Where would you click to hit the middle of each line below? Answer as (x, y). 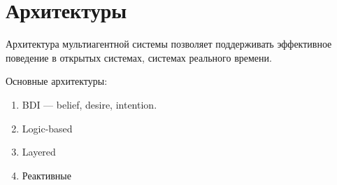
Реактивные (46, 175)
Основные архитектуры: (57, 81)
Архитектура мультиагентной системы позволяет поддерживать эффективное (169, 44)
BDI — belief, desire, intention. (89, 104)
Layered (39, 152)
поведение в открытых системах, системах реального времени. (139, 57)
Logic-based (47, 128)
